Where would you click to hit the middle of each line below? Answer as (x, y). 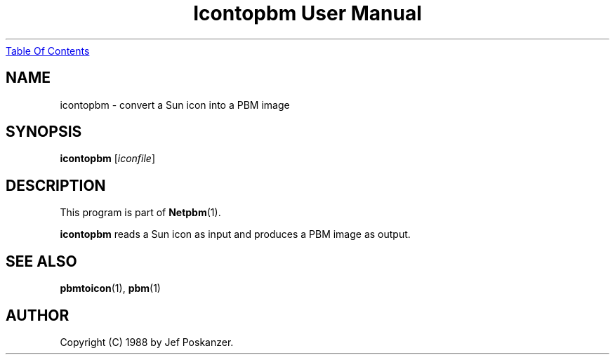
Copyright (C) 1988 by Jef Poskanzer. (147, 342)
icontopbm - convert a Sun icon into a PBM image (175, 105)
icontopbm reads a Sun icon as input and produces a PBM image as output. (235, 234)
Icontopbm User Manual (307, 13)
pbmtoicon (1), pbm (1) (110, 288)
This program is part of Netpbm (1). (140, 213)
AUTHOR (38, 315)
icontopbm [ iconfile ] (108, 159)
